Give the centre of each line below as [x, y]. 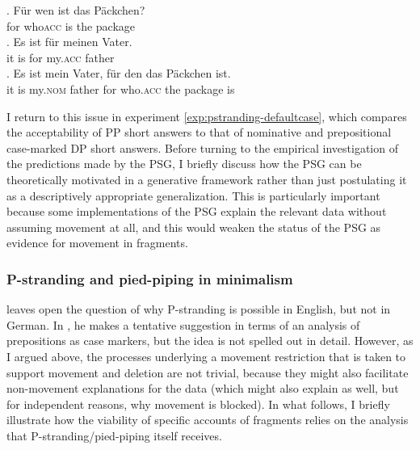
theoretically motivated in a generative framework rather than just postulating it [207, 179]
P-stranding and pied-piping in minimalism [150, 278]
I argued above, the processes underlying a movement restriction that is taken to [206, 356]
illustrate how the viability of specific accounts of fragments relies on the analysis [208, 420]
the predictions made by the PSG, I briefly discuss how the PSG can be [184, 164]
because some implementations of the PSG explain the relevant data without [197, 211]
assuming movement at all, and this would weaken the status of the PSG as [194, 227]
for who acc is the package [71, 25]
